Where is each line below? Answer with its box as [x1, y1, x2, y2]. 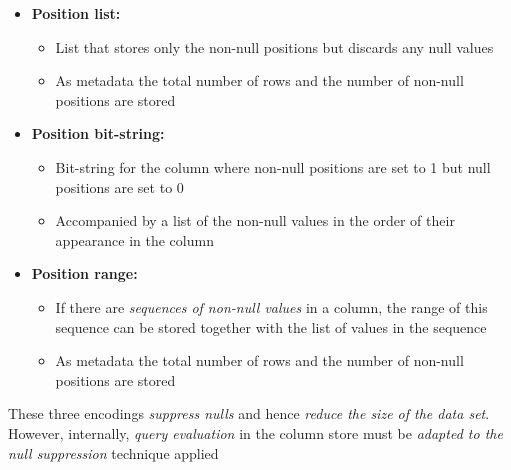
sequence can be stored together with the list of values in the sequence [55, 316, 487, 337]
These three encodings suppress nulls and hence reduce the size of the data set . [8, 403, 490, 424]
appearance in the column [55, 229, 214, 250]
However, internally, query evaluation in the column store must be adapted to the [8, 422, 503, 443]
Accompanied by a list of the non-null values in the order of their [55, 210, 455, 231]
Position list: [31, 3, 121, 23]
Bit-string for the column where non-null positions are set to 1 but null [55, 156, 491, 177]
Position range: [31, 263, 138, 284]
